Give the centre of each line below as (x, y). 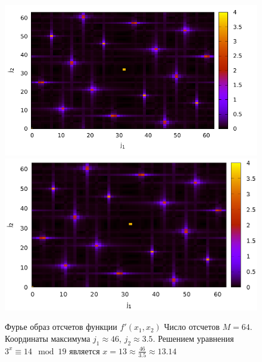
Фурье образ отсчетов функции (61, 327)
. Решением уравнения (193, 339)
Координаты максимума (48, 339)
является (85, 350)
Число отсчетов (192, 327)
